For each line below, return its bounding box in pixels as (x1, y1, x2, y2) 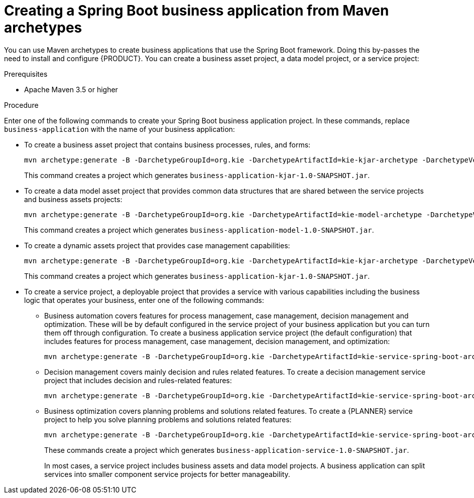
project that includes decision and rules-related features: (44, 376, 232, 385)
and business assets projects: (24, 195, 123, 204)
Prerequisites (4, 69, 48, 78)
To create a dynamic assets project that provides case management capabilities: (24, 241, 290, 250)
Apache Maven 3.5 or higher (24, 85, 118, 94)
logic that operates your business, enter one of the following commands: (24, 295, 264, 304)
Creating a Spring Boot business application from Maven (4, 2, 389, 19)
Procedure (4, 100, 39, 109)
